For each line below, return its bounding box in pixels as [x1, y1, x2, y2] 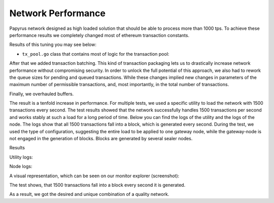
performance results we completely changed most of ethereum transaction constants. [9, 32, 190, 38]
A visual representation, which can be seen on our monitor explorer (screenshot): [9, 173, 180, 179]
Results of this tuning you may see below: [9, 42, 96, 48]
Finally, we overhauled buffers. [9, 91, 74, 97]
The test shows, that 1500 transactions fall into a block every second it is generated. [9, 182, 186, 188]
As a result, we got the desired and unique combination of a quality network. [9, 191, 169, 197]
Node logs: [9, 164, 32, 170]
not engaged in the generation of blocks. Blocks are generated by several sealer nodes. [9, 136, 193, 142]
